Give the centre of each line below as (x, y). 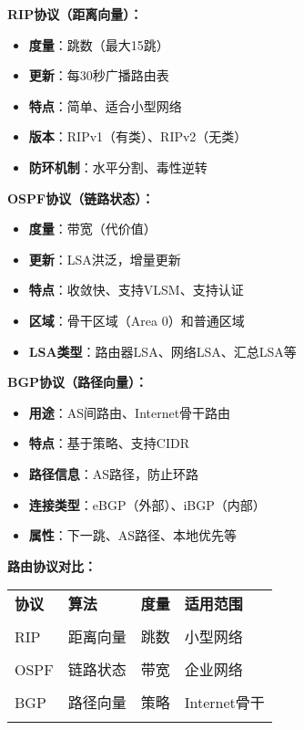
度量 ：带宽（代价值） (92, 229)
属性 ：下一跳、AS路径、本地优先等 (133, 535)
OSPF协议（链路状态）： (81, 198)
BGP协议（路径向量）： (78, 382)
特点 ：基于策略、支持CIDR (109, 443)
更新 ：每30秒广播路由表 (99, 75)
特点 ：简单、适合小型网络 (105, 105)
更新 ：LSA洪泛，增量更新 (105, 259)
